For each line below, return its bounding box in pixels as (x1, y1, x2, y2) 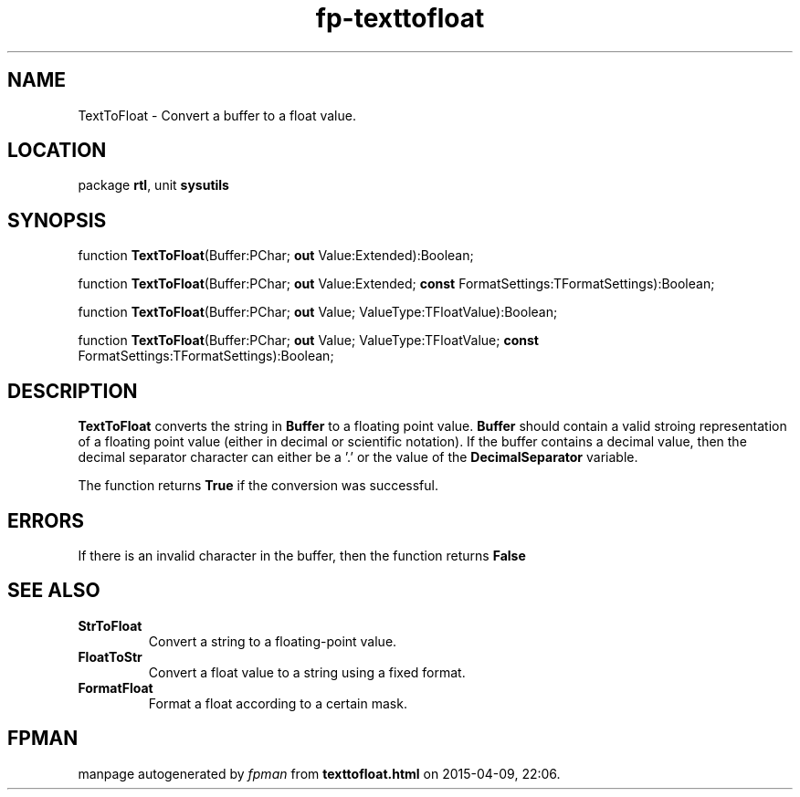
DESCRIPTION (7, 379, 138, 403)
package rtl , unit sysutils (78, 177, 229, 194)
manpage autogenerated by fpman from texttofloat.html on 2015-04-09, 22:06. (78, 765, 561, 781)
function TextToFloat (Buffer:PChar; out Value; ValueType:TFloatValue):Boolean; (78, 304, 558, 320)
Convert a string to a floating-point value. (148, 633, 397, 649)
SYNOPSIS (7, 208, 107, 232)
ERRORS (7, 509, 85, 532)
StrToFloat (78, 617, 142, 634)
